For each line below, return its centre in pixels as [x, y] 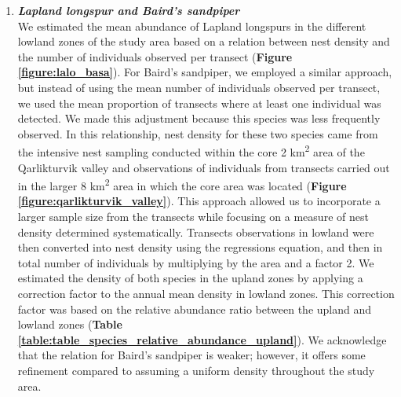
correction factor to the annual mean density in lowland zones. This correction [206, 293]
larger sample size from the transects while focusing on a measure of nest [193, 217]
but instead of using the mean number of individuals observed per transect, [199, 87]
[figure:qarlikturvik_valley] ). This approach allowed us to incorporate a [199, 201]
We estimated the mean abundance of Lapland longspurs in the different [192, 26]
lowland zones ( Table [70, 324]
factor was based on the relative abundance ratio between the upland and [195, 309]
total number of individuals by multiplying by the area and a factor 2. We [196, 262]
